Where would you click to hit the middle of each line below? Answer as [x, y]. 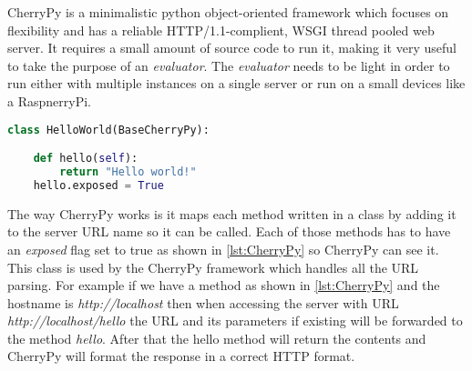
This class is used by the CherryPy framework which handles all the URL [213, 267]
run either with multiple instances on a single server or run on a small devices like [236, 83]
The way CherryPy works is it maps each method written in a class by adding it [232, 213]
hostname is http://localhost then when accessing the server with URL [203, 302]
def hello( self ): [86, 159]
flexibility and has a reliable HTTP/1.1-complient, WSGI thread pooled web [221, 30]
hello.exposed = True [98, 185]
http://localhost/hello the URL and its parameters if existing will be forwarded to [235, 321]
